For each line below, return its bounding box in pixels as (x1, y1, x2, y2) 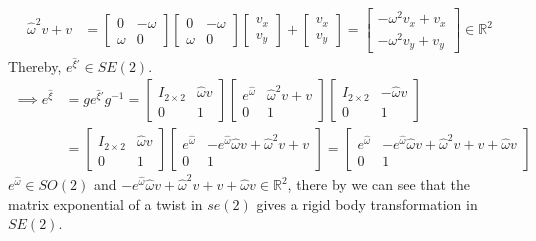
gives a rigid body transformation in (256, 193, 478, 214)
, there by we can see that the (287, 174, 471, 195)
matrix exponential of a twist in (8, 193, 203, 214)
